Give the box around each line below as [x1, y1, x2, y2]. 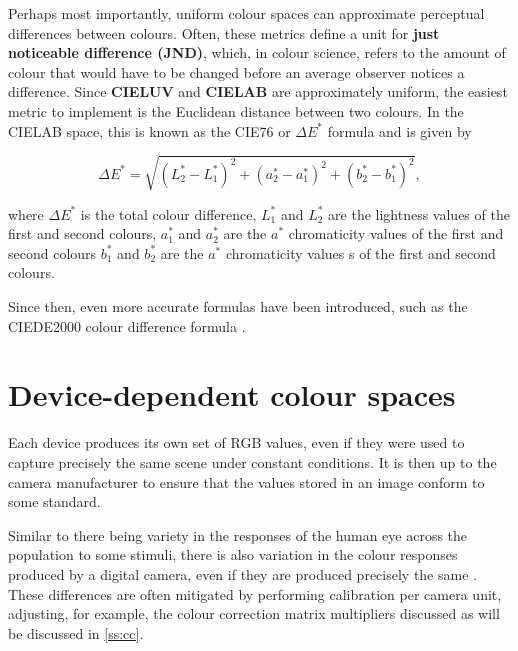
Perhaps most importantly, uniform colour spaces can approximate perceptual [8, 3, 485, 23]
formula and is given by [327, 120, 472, 141]
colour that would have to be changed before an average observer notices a [8, 61, 465, 82]
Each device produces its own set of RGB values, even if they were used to [8, 432, 465, 453]
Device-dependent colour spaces [8, 374, 456, 415]
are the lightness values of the [328, 203, 510, 224]
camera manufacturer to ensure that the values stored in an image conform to [8, 471, 485, 492]
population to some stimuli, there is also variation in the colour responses [8, 544, 458, 565]
